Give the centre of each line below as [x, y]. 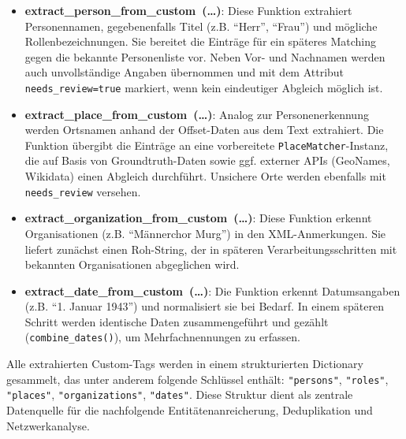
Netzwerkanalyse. [48, 425]
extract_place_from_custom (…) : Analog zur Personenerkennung [197, 114]
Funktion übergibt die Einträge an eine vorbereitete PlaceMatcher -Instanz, [207, 145]
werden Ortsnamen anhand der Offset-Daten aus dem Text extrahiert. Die [204, 130]
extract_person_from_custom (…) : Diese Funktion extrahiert [188, 10]
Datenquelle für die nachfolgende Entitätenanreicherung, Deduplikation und [190, 410]
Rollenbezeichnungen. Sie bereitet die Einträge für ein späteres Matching [201, 41]
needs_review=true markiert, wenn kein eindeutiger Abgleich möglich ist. [204, 87]
